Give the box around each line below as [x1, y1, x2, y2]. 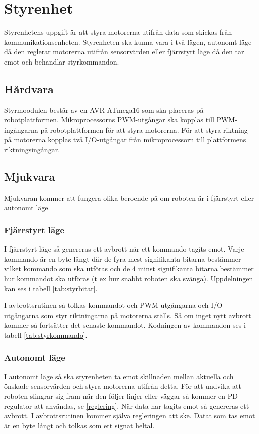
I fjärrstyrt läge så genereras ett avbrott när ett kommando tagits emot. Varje [4, 243, 244, 254]
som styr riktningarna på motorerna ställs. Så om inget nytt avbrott [41, 309, 251, 320]
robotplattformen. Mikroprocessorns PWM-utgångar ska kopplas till [4, 114, 214, 125]
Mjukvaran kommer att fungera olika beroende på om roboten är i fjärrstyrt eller [4, 192, 254, 203]
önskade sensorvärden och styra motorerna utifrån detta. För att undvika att [4, 381, 241, 391]
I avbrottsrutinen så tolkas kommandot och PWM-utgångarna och [4, 300, 209, 311]
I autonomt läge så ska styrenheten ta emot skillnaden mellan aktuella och [4, 370, 234, 381]
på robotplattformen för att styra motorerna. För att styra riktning [40, 124, 248, 135]
